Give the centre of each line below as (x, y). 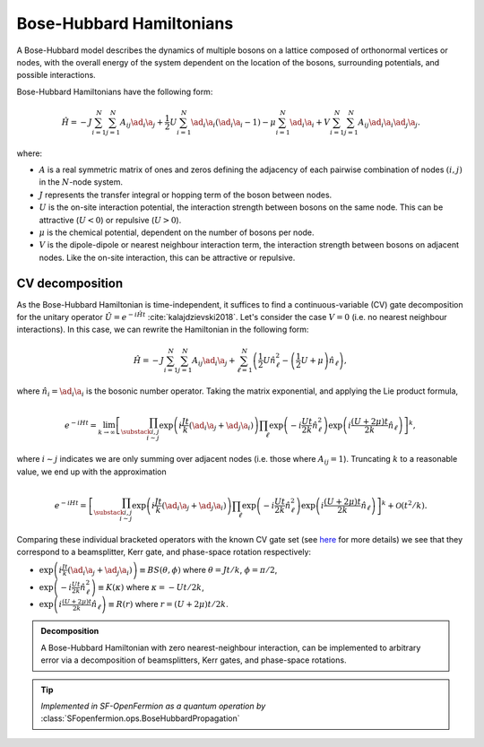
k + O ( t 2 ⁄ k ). (404, 504)
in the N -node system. (81, 182)
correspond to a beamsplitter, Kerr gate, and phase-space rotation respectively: (164, 552)
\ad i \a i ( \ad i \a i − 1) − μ (234, 123)
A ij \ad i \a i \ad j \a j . (389, 123)
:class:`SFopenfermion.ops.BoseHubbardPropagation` (140, 718)
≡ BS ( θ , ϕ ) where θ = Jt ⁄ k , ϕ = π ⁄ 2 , (208, 569)
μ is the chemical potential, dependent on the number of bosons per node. (177, 232)
